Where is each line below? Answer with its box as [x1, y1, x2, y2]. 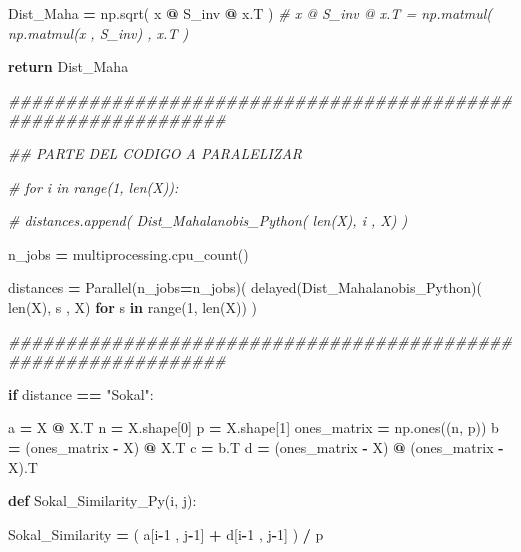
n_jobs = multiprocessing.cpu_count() [8, 243, 249, 264]
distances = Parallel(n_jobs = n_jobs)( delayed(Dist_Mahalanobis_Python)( [8, 277, 482, 298]
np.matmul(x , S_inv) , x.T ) [8, 22, 189, 43]
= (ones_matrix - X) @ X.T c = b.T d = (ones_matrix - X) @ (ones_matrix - [8, 436, 504, 457]
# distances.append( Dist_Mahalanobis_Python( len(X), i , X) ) [8, 210, 408, 231]
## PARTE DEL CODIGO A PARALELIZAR [8, 142, 303, 163]
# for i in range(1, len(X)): [8, 176, 179, 197]
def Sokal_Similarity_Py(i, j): [8, 490, 197, 511]
